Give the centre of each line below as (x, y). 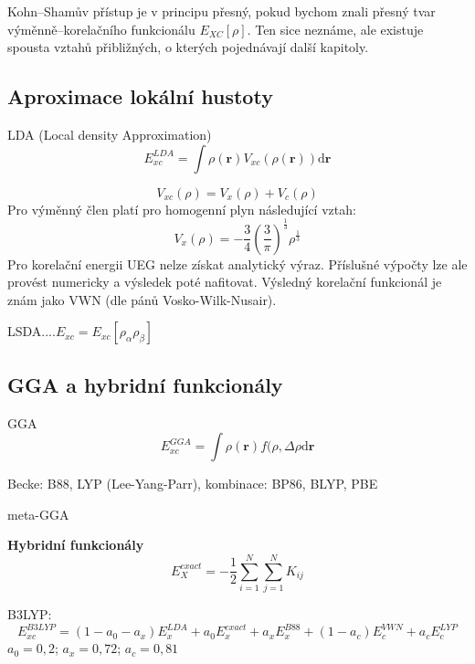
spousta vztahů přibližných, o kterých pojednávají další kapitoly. (188, 47)
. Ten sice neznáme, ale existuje (335, 29)
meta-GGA (38, 514)
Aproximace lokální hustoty (140, 96)
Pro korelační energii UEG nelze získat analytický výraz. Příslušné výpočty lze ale (237, 263)
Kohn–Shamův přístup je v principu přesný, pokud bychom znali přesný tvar (222, 11)
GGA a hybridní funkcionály (145, 384)
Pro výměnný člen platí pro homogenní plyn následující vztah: (182, 209)
